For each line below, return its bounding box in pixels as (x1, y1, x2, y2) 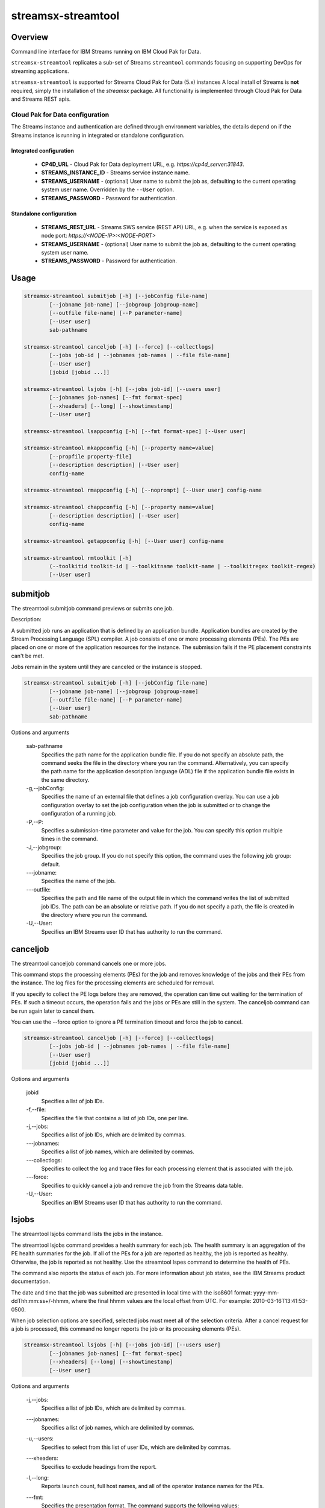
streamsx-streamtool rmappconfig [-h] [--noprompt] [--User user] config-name (23, 487, 262, 494)
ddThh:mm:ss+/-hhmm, (11, 1297, 70, 1305)
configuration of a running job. (41, 810, 117, 817)
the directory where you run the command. (41, 911, 147, 918)
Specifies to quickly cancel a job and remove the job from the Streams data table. (41, 1182, 243, 1189)
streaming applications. (11, 67, 69, 75)
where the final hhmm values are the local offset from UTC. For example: (71, 1297, 252, 1305)
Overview (11, 32, 49, 42)
